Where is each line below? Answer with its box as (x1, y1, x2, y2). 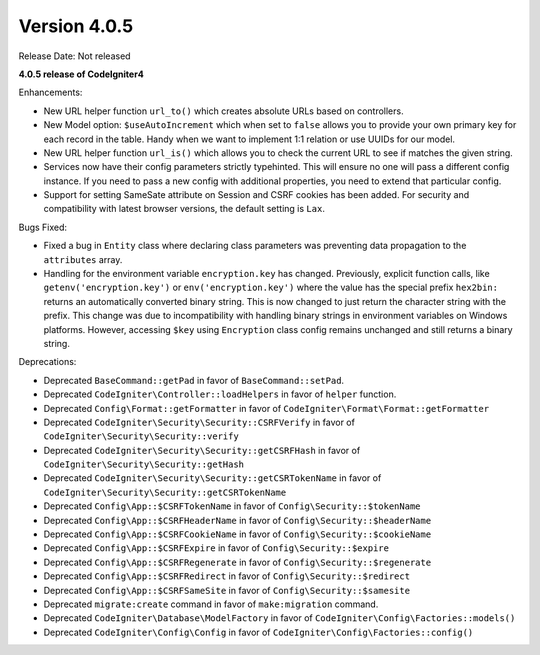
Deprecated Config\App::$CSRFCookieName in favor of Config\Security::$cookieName (43, 528, 432, 540)
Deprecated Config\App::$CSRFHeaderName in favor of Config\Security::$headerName (43, 514, 432, 526)
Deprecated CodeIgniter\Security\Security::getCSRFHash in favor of (43, 444, 361, 456)
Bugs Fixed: (18, 221, 68, 233)
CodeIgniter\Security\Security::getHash (43, 459, 245, 470)
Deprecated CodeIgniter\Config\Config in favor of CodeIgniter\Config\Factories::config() (43, 626, 474, 638)
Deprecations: (18, 356, 77, 368)
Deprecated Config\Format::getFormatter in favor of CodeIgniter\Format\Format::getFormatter (43, 402, 490, 414)
